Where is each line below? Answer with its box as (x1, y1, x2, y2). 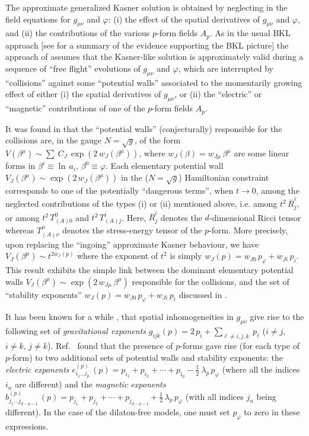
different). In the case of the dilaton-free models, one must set (5, 406, 230, 418)
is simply (170, 249, 202, 262)
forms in (5, 159, 36, 172)
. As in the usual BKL (209, 27, 291, 39)
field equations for (5, 12, 71, 25)
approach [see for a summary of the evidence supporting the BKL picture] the (5, 39, 289, 51)
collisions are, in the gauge (5, 134, 101, 146)
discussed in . (179, 288, 227, 300)
